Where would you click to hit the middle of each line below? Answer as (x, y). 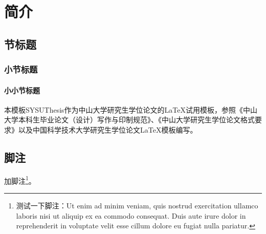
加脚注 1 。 (20, 180)
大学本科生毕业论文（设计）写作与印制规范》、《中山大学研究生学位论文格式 (129, 120)
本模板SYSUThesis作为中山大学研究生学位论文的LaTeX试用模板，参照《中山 (131, 109)
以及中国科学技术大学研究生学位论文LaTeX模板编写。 (108, 129)
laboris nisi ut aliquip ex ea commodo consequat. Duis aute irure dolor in (131, 215)
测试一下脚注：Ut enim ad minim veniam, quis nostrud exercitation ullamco (137, 206)
